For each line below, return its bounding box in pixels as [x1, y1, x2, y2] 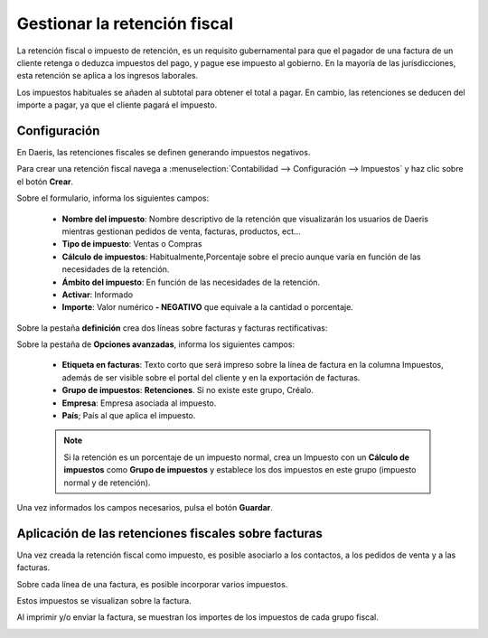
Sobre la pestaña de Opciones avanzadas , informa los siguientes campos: [16, 339, 296, 350]
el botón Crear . [16, 176, 74, 187]
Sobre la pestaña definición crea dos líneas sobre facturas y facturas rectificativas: [16, 322, 328, 333]
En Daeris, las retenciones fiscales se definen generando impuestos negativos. [16, 147, 311, 158]
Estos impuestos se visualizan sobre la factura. [16, 596, 192, 606]
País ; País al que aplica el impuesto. [61, 410, 196, 421]
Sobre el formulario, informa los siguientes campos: [16, 192, 210, 203]
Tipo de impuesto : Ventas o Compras [61, 239, 202, 249]
